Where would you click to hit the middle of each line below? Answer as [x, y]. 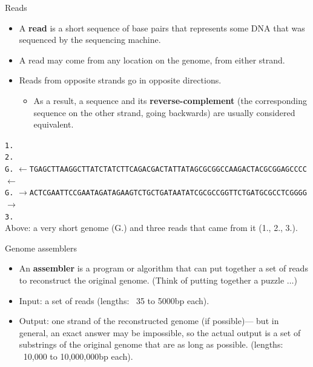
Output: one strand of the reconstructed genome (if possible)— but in [149, 321]
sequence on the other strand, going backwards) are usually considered [164, 112]
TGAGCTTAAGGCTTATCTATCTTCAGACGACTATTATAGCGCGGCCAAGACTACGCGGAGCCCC [168, 170]
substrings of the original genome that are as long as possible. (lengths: [151, 344]
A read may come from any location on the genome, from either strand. [152, 60]
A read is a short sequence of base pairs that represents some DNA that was [162, 28]
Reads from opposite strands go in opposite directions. [120, 80]
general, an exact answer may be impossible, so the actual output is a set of [160, 332]
